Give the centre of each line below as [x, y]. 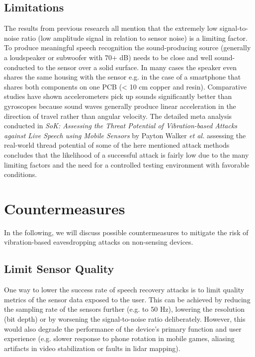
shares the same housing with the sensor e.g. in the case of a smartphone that [123, 77]
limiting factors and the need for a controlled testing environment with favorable [127, 164]
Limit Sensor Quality [59, 269]
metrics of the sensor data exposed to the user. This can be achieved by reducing [127, 299]
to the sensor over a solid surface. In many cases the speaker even [137, 67]
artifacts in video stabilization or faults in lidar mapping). [92, 348]
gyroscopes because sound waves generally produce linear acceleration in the [120, 106]
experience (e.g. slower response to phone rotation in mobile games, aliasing [119, 338]
